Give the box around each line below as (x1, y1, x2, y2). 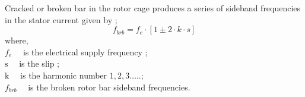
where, (5, 34, 28, 46)
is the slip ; (19, 57, 60, 70)
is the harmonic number (20, 68, 107, 81)
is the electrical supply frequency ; (23, 45, 148, 58)
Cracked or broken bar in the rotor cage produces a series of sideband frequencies (5, 2, 301, 14)
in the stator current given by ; (5, 13, 117, 26)
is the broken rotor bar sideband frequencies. (28, 80, 190, 93)
